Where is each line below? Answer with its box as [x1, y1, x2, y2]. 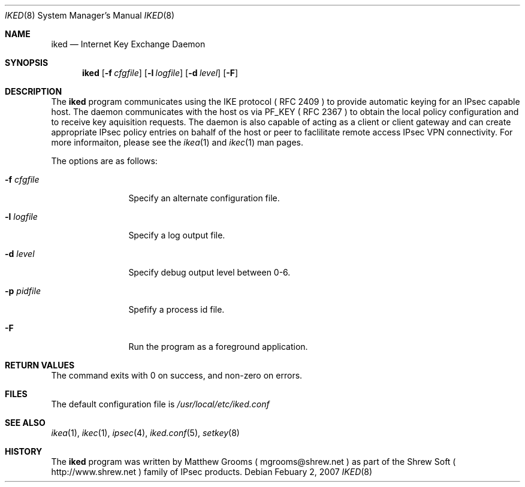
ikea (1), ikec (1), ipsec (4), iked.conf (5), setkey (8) [51, 428, 240, 438]
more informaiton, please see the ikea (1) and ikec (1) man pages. [51, 137, 304, 147]
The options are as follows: [51, 156, 158, 166]
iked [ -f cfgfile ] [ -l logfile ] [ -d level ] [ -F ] [82, 68, 239, 78]
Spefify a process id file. [128, 304, 225, 314]
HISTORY [5, 446, 43, 456]
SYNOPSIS [5, 58, 49, 68]
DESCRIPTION [5, 86, 62, 96]
